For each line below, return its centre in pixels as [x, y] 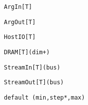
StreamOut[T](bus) [34, 83]
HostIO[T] [20, 37]
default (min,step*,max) [44, 97]
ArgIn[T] [18, 7]
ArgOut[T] [20, 22]
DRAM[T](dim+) [27, 52]
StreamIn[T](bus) [32, 67]
